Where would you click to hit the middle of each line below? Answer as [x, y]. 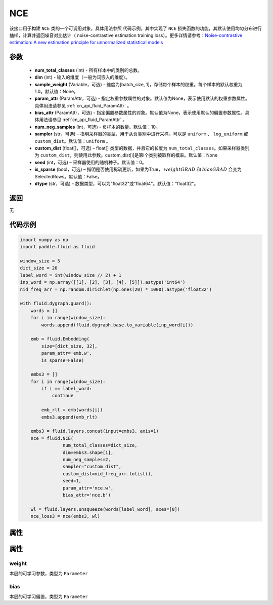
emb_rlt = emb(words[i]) [72, 410]
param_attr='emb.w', [67, 353]
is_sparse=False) [63, 360]
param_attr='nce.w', [88, 488]
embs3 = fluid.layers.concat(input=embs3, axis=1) [95, 431]
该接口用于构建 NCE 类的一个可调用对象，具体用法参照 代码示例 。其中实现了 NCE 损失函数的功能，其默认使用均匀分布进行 [136, 28]
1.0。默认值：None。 [56, 91]
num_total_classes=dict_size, [100, 445]
